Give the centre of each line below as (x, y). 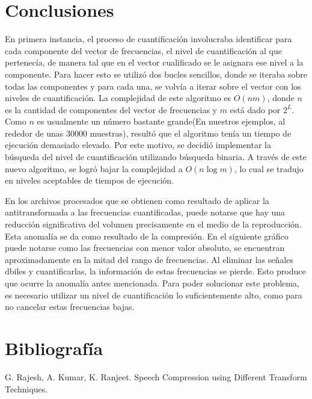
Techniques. (26, 388)
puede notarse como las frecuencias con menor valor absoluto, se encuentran (145, 248)
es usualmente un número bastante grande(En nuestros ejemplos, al (161, 121)
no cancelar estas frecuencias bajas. (70, 307)
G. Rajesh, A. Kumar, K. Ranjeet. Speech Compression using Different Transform (156, 376)
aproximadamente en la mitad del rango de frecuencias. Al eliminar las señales (149, 259)
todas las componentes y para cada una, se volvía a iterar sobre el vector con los (153, 86)
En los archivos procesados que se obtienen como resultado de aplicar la (137, 200)
